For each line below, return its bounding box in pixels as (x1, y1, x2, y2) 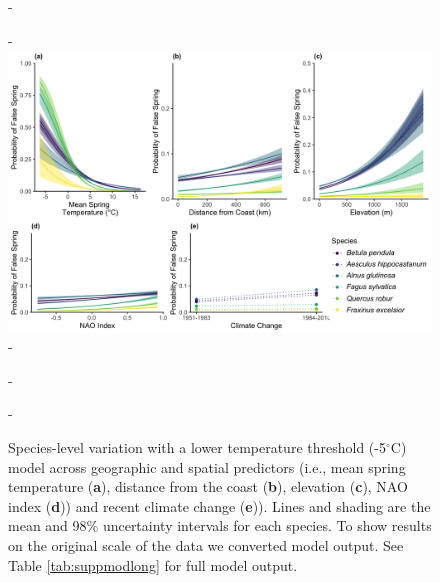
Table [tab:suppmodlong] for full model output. (8, 554, 298, 575)
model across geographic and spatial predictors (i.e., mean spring (8, 456, 406, 477)
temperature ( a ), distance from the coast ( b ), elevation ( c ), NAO (8, 476, 408, 497)
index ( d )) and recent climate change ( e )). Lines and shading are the (8, 495, 431, 516)
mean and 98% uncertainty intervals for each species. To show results (8, 515, 432, 536)
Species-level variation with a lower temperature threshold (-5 (8, 436, 386, 457)
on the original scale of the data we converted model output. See (8, 534, 404, 555)
